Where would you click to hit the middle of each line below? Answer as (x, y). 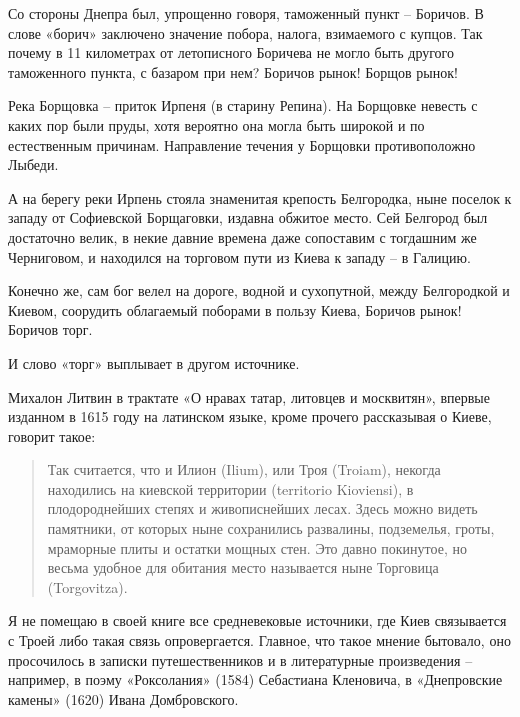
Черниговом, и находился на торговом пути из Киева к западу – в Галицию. (239, 256)
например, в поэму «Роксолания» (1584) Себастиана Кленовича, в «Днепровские (255, 679)
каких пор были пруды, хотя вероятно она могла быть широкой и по (216, 124)
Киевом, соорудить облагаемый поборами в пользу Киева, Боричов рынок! (235, 309)
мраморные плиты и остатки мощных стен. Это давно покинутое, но (257, 547)
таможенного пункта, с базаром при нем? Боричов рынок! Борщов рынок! (233, 71)
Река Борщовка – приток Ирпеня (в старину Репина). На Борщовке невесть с (243, 105)
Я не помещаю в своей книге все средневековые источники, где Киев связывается (257, 620)
